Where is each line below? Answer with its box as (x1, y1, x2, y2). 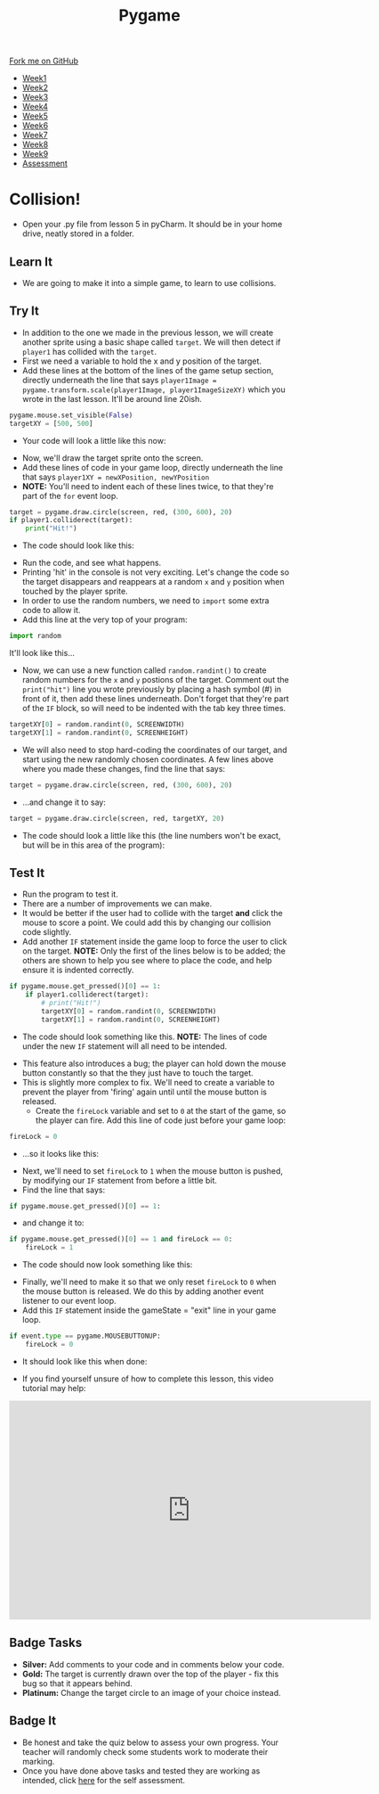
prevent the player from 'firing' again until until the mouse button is (21, 1086, 268, 1097)
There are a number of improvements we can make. (21, 898, 213, 909)
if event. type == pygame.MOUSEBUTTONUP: (9, 1331, 162, 1341)
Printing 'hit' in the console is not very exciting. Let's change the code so (21, 567, 290, 578)
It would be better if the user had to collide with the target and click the (21, 908, 283, 919)
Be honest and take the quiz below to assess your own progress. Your (21, 1737, 278, 1748)
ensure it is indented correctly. (21, 964, 134, 976)
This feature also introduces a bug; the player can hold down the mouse (21, 1058, 286, 1069)
